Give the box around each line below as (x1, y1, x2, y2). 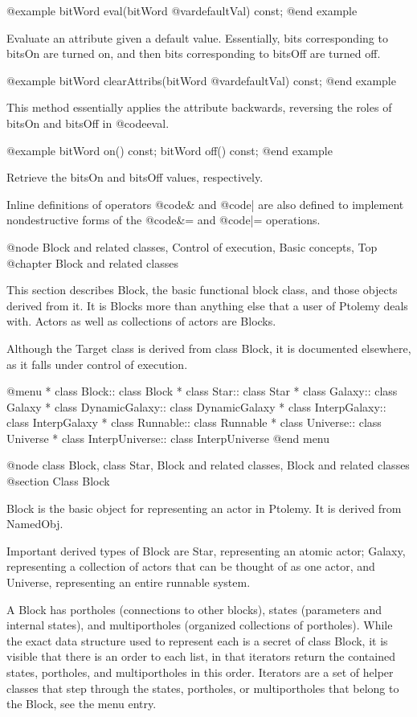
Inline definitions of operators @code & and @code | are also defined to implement (6, 195, 404, 212)
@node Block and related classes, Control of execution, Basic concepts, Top (6, 238, 378, 255)
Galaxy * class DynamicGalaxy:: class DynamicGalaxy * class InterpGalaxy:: (6, 398, 386, 415)
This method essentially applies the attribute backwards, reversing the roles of (6, 99, 392, 116)
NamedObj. (6, 515, 63, 532)
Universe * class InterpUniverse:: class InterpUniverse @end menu (6, 429, 330, 446)
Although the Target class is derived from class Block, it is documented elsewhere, (6, 339, 411, 356)
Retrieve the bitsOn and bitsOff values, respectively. (6, 169, 264, 186)
